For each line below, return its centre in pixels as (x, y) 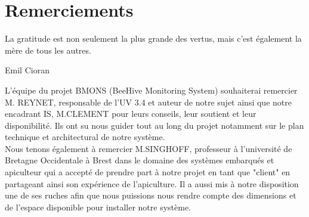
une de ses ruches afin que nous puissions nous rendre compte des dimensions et (151, 195)
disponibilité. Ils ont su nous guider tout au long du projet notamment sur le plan (154, 125)
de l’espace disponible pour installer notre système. (98, 207)
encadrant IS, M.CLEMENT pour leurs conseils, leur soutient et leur (131, 114)
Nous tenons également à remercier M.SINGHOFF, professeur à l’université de (149, 148)
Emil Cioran (27, 70)
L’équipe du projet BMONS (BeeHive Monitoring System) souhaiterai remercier (151, 90)
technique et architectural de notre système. (85, 137)
